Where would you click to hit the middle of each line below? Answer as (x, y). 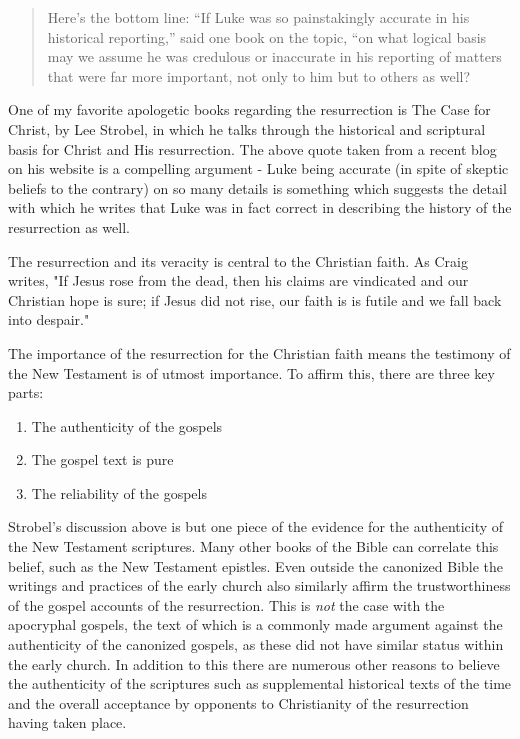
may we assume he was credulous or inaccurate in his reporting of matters (274, 56)
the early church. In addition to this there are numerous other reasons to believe (254, 663)
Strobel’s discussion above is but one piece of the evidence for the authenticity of (256, 526)
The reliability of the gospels (119, 492)
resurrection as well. (69, 226)
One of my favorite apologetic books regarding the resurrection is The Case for (249, 109)
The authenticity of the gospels (127, 425)
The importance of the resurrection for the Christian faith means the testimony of (259, 352)
